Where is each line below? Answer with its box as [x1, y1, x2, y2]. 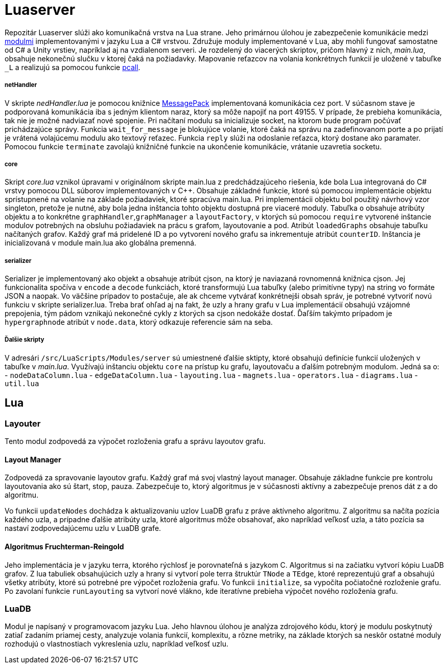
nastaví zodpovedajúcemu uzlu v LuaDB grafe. [5, 524, 161, 533]
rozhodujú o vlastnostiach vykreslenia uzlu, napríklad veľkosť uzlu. [5, 639, 228, 649]
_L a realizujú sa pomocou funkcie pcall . [5, 62, 140, 72]
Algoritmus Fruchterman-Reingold [5, 542, 124, 551]
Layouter [5, 418, 41, 429]
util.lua [5, 379, 39, 388]
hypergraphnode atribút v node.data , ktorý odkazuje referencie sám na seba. [5, 318, 273, 327]
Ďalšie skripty [5, 336, 44, 344]
